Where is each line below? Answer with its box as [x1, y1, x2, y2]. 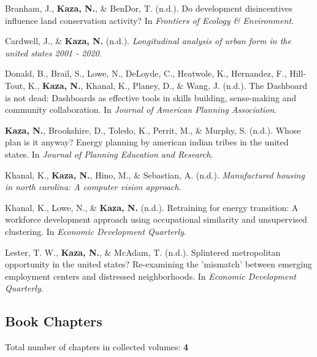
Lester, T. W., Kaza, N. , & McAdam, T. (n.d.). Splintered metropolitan [5, 245, 281, 258]
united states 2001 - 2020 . [5, 46, 102, 59]
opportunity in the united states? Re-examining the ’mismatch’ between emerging [5, 258, 312, 271]
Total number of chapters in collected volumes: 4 [5, 340, 189, 353]
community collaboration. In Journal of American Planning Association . [5, 103, 277, 116]
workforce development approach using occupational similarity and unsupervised [5, 213, 307, 226]
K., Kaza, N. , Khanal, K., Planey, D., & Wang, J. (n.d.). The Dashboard [28, 79, 308, 91]
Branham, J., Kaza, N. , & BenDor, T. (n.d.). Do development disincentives [5, 2, 292, 14]
